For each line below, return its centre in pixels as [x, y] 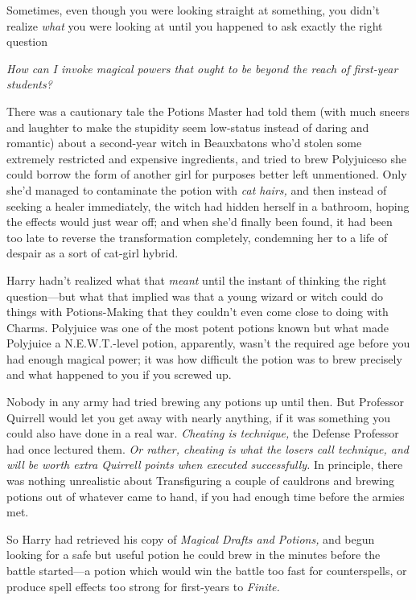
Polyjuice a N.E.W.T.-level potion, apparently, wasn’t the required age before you [208, 343]
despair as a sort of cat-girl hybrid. [93, 253]
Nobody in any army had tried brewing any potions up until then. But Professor [206, 402]
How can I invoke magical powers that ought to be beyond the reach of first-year [202, 68]
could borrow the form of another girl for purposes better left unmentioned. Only [207, 174]
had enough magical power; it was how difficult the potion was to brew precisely [204, 358]
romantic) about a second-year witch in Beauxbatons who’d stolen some [184, 143]
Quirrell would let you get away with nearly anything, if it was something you [199, 417]
